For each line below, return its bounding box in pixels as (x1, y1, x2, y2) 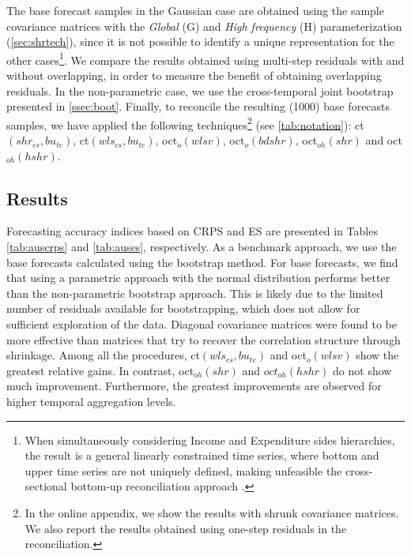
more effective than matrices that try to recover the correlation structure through (6, 331, 401, 347)
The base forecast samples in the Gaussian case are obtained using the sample (6, 2, 384, 18)
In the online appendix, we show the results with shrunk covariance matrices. (25, 504, 399, 520)
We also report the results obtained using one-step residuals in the (25, 520, 347, 536)
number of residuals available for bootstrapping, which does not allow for (6, 300, 360, 317)
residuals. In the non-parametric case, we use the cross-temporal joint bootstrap (6, 82, 394, 99)
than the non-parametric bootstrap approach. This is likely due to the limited (6, 284, 383, 301)
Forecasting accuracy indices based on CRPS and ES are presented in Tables (6, 223, 378, 239)
